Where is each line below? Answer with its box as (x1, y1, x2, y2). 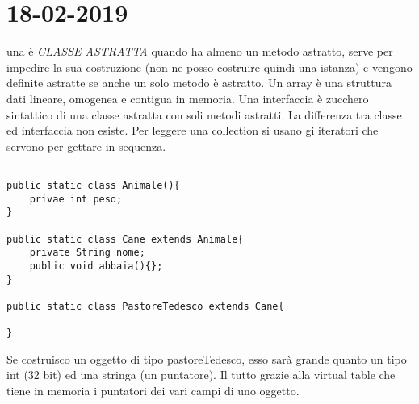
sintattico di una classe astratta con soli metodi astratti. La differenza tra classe (6, 106, 402, 123)
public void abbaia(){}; (29, 260, 163, 272)
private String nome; (29, 247, 145, 259)
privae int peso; (29, 193, 123, 205)
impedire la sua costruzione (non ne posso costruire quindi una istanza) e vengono (6, 58, 413, 75)
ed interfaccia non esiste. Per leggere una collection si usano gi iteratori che (6, 122, 379, 139)
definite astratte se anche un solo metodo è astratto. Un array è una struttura (6, 74, 392, 91)
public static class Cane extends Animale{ (6, 233, 244, 245)
